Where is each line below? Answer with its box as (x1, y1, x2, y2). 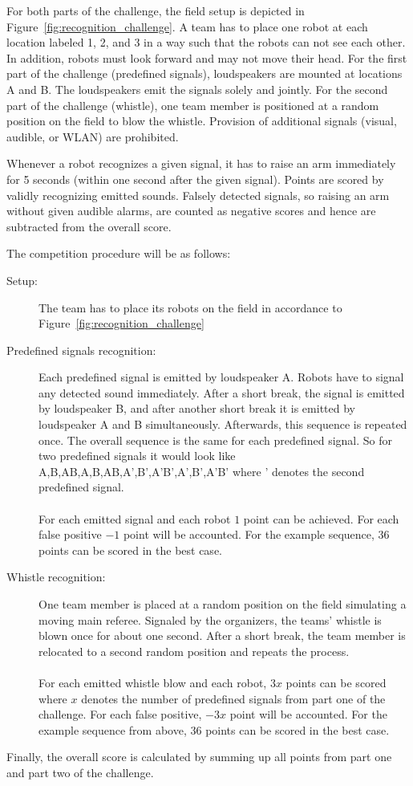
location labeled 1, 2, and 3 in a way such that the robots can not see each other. (6, 34, 406, 51)
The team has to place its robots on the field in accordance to (38, 299, 342, 316)
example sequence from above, (38, 721, 187, 738)
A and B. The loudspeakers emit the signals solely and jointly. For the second (6, 80, 388, 97)
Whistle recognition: (6, 568, 106, 585)
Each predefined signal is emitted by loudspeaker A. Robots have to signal (38, 369, 404, 385)
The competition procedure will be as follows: (6, 245, 231, 262)
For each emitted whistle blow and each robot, (38, 674, 267, 690)
